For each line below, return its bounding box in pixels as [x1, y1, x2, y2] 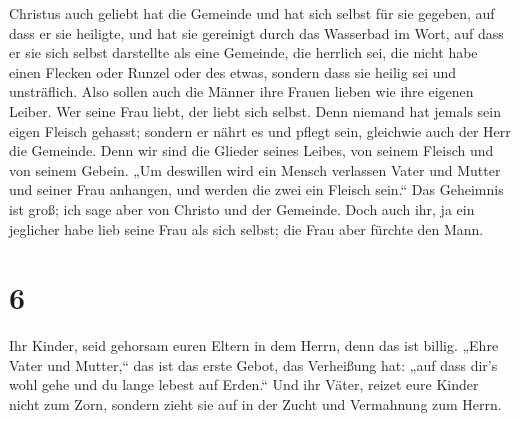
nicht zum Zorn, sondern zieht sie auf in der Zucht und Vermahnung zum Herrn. [9, 394, 502, 415]
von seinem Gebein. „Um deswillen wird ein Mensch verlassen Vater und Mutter [9, 159, 501, 180]
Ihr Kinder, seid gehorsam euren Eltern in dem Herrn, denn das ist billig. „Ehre [9, 335, 499, 356]
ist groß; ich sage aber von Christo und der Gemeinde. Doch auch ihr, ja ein [9, 198, 475, 219]
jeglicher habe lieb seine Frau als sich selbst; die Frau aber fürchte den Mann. [9, 218, 484, 239]
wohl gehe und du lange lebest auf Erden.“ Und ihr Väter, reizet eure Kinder [9, 374, 479, 395]
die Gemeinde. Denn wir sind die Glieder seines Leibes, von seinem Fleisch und [9, 140, 494, 161]
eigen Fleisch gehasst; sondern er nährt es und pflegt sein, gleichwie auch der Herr [9, 120, 511, 141]
